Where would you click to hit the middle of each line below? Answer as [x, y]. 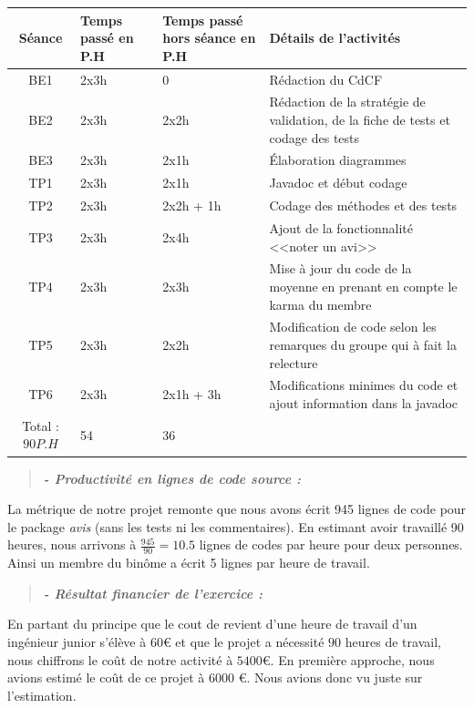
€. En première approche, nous [348, 659]
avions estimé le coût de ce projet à [106, 677]
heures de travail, [393, 641]
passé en [107, 38]
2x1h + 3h [192, 394]
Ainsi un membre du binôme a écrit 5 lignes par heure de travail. [189, 563]
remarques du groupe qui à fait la [363, 344]
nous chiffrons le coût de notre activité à [120, 659]
